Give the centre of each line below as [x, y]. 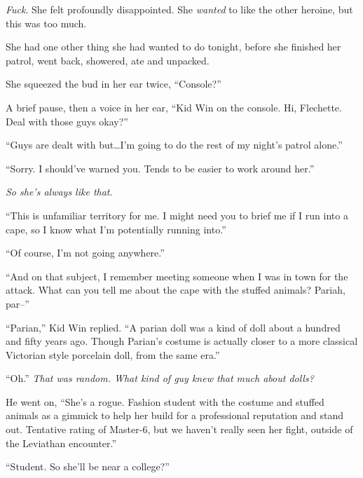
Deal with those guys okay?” [67, 121]
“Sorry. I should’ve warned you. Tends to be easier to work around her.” [160, 168]
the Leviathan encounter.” [61, 443]
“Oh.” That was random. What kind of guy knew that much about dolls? [160, 378]
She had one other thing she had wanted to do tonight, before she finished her [173, 47]
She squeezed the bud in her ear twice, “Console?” [114, 84]
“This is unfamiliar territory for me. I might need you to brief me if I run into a [177, 215]
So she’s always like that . [59, 192]
